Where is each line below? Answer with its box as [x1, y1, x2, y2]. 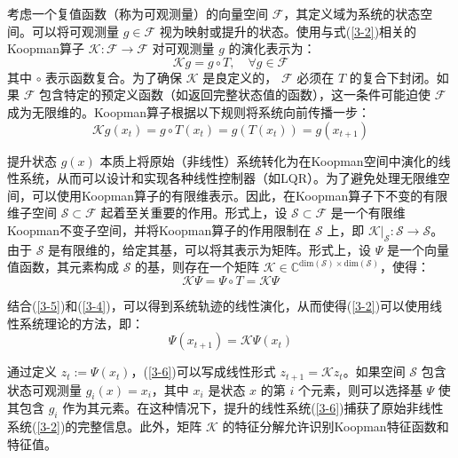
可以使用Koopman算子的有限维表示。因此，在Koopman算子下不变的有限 [31, 186, 448, 204]
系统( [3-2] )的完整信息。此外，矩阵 [7, 417, 202, 436]
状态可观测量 [7, 380, 82, 399]
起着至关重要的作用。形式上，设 [100, 203, 288, 222]
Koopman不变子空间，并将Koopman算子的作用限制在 [7, 220, 312, 239]
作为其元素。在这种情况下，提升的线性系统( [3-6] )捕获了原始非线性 [62, 399, 444, 417]
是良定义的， [202, 67, 278, 86]
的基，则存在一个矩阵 [135, 257, 260, 276]
